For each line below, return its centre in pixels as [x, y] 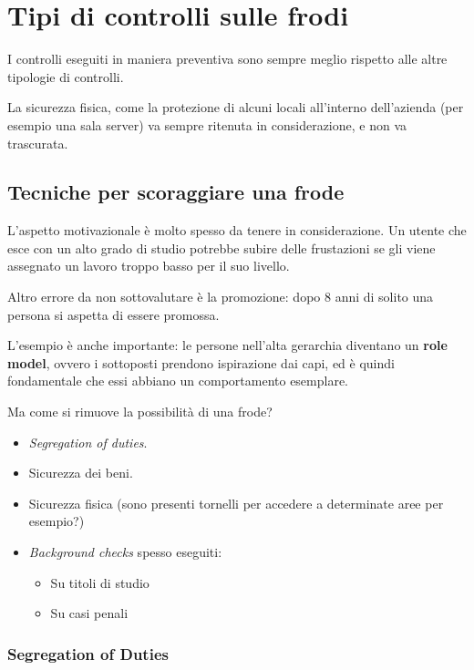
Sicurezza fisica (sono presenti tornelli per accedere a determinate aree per [236, 503]
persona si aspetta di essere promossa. [113, 314]
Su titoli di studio [100, 582]
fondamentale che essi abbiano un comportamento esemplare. [178, 381]
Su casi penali [89, 613]
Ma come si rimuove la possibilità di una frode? [140, 412]
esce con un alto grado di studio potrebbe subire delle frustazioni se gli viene [222, 247]
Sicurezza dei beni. [81, 473]
